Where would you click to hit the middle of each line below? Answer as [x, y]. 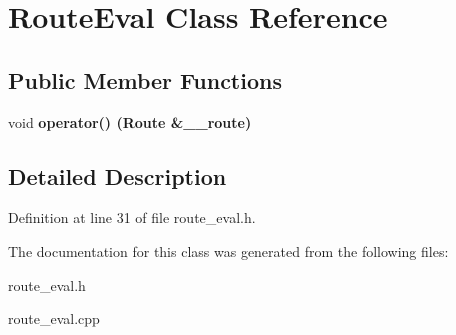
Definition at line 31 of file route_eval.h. [132, 217]
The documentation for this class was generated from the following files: [228, 250]
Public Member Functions [145, 79]
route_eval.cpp [54, 318]
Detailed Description [117, 175]
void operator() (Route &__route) [130, 121]
